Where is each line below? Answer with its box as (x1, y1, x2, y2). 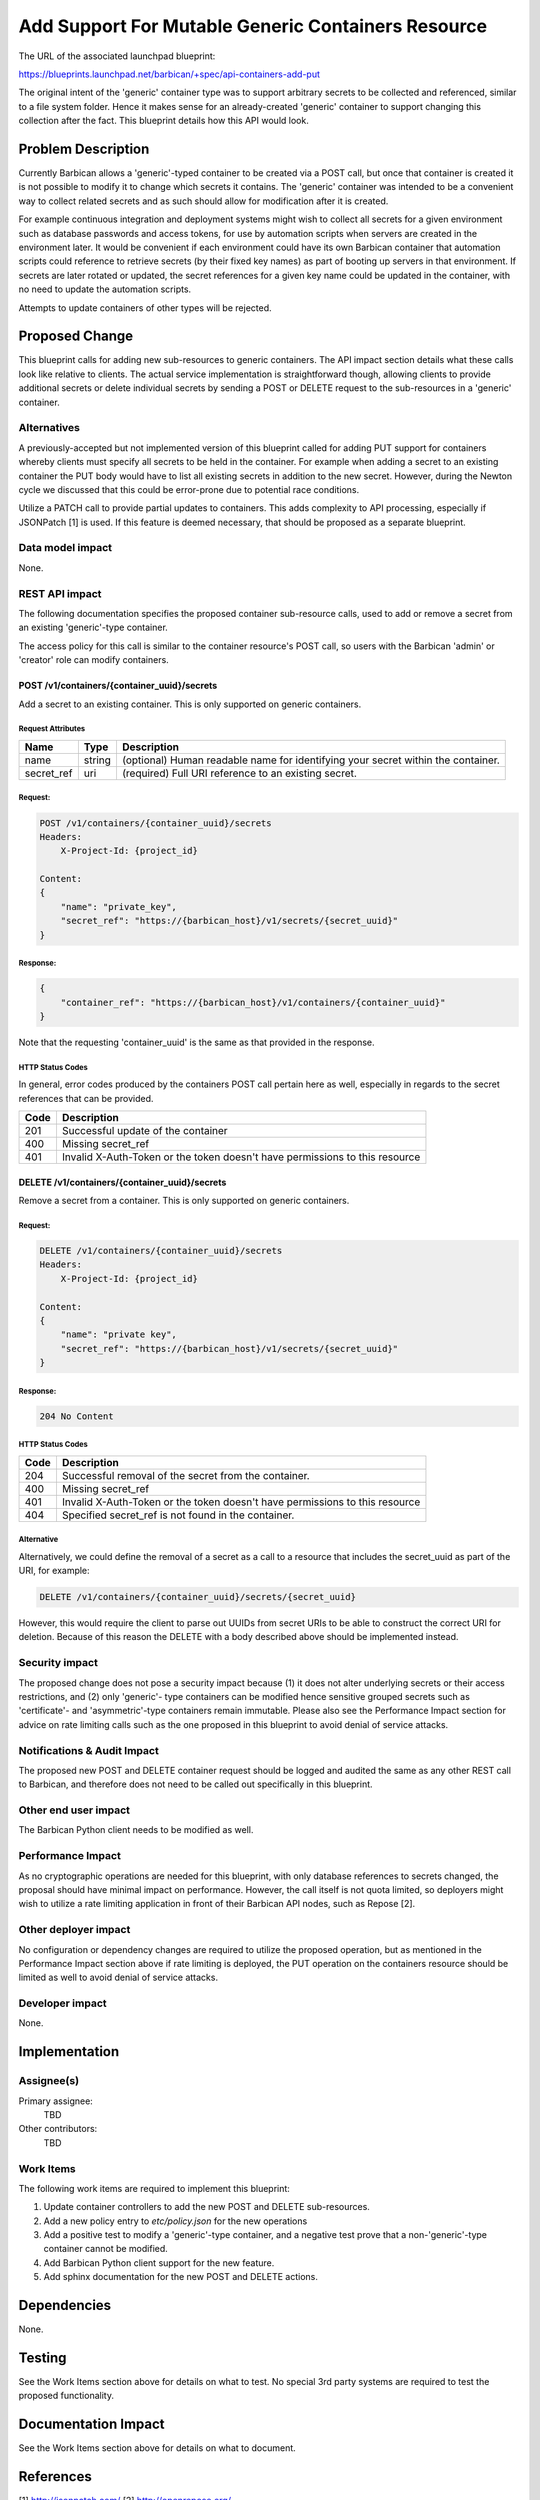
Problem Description (18, 140, 150, 157)
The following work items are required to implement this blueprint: (18, 2182, 290, 2194)
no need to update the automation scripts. (18, 283, 192, 295)
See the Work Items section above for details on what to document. (18, 2442, 297, 2454)
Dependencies (18, 2297, 112, 2314)
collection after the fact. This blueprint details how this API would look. (18, 115, 309, 127)
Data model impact (18, 541, 113, 555)
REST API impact (18, 586, 102, 600)
